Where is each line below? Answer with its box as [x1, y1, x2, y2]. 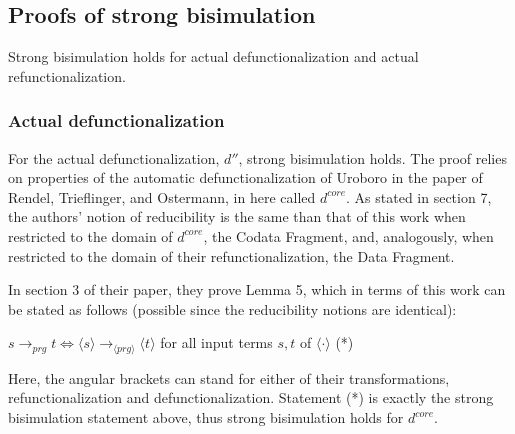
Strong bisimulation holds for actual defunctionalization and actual [8, 46, 419, 67]
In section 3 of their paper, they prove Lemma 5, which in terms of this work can [8, 279, 506, 300]
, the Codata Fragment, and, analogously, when [203, 225, 494, 246]
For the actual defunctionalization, [8, 147, 220, 168]
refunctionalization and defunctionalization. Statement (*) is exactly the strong [8, 387, 494, 408]
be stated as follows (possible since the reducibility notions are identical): [8, 298, 457, 319]
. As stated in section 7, [346, 186, 492, 207]
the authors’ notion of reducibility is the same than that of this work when [8, 206, 466, 227]
